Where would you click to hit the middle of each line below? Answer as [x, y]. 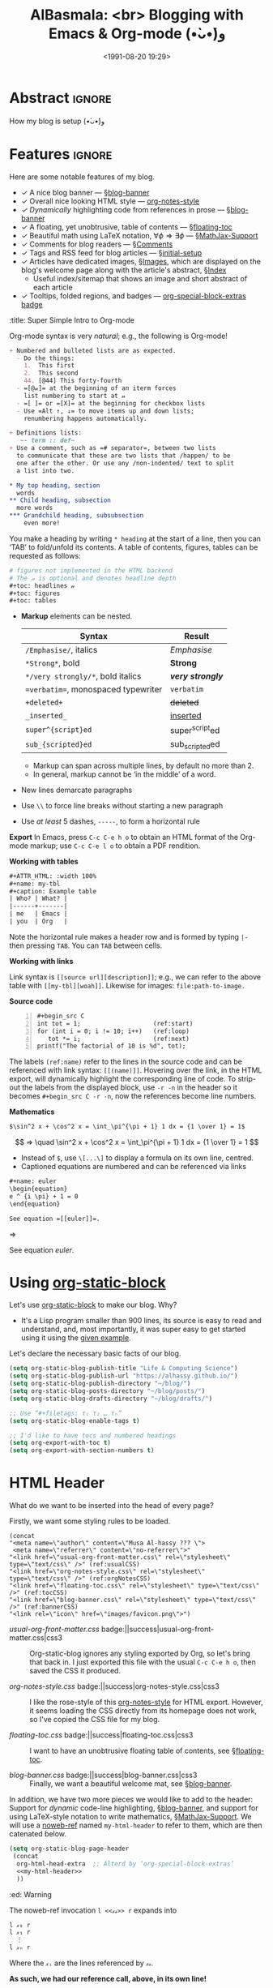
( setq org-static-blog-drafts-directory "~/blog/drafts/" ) [111, 1399]
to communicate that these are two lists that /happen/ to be [124, 456]
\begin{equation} [38, 1189]
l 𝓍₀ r [20, 1925]
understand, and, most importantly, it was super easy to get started [133, 1329]
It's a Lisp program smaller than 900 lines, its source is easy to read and [141, 1321]
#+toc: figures [35, 593]
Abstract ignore [60, 98]
